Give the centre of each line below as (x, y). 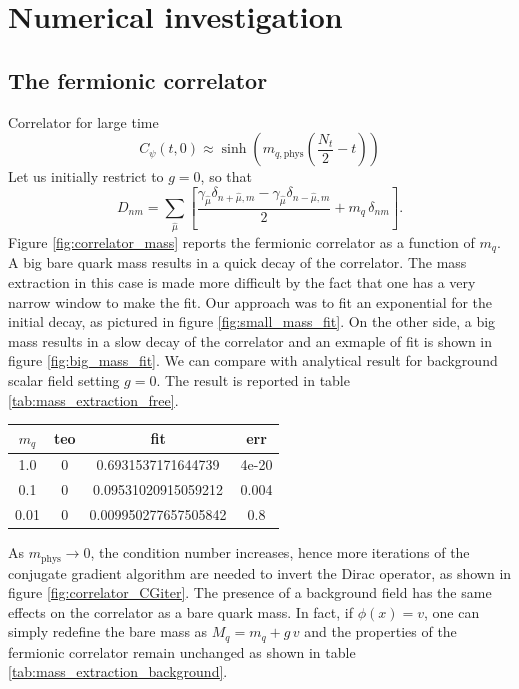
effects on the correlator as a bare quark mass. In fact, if (181, 611)
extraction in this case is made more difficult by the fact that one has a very (242, 281)
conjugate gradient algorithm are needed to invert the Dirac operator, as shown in (260, 572)
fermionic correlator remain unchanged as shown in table (182, 651)
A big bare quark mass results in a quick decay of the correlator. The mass (237, 262)
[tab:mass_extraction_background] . (118, 671)
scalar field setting (64, 379)
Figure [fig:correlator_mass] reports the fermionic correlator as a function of (241, 241)
